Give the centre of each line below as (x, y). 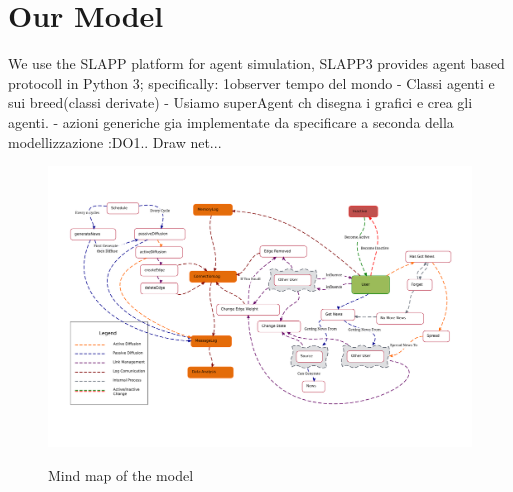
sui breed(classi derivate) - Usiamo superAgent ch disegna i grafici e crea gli (240, 102)
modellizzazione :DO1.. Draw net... (115, 141)
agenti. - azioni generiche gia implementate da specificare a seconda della (231, 121)
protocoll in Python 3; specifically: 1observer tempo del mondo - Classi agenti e (251, 82)
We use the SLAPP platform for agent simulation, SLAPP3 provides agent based (256, 63)
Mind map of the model (121, 474)
